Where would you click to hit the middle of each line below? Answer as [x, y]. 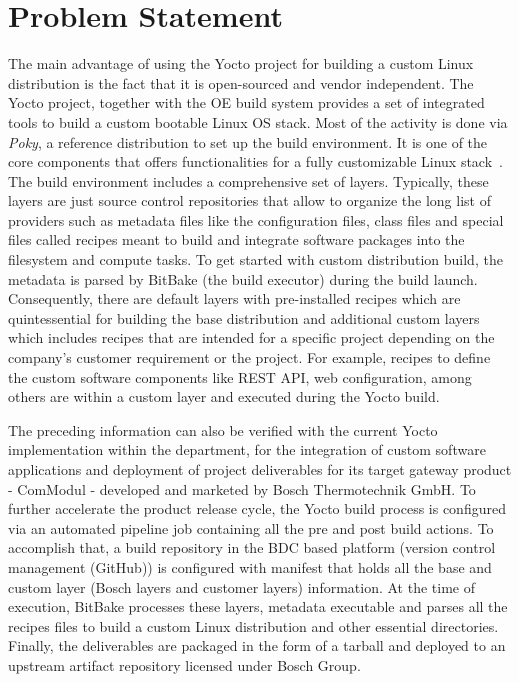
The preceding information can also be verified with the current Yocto [223, 429]
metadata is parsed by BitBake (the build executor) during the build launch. [243, 278]
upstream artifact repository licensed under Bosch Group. [184, 664]
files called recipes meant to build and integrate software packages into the [236, 239]
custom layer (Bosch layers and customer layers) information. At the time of [241, 586]
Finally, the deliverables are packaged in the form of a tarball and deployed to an [257, 645]
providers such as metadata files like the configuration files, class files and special [256, 219]
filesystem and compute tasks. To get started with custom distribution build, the [255, 259]
